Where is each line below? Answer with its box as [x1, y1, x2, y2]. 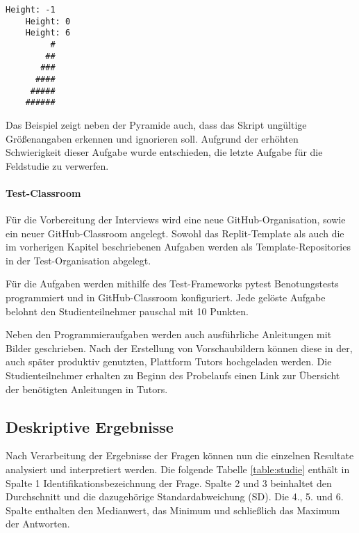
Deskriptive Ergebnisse [6, 415, 174, 437]
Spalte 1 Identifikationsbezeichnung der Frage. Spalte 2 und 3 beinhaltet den [6, 475, 332, 490]
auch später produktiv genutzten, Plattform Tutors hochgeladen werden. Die [6, 354, 332, 369]
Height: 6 [25, 28, 71, 38]
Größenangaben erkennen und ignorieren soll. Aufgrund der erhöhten [6, 131, 299, 145]
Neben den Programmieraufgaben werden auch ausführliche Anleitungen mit [6, 327, 332, 342]
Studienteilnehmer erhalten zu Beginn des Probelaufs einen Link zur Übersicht [6, 368, 340, 383]
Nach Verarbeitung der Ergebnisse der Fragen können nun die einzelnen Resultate [6, 448, 354, 463]
